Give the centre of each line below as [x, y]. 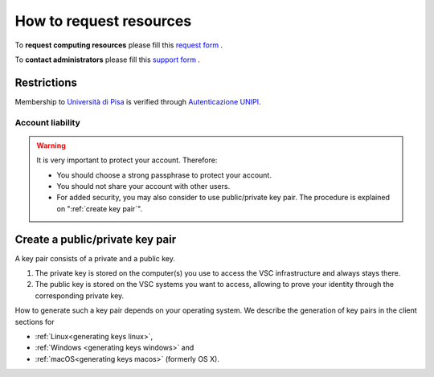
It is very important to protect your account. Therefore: [127, 160]
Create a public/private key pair [96, 239]
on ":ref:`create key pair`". [100, 208]
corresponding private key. [80, 295]
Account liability [47, 122]
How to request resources [103, 21]
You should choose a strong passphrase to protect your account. [164, 175]
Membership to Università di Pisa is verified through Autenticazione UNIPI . [138, 101]
